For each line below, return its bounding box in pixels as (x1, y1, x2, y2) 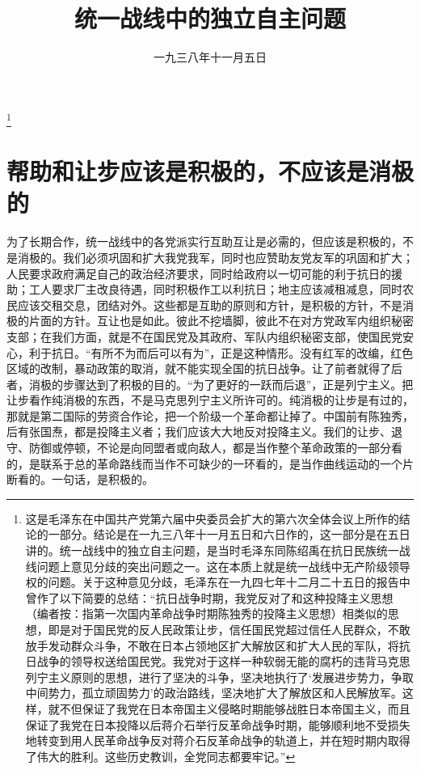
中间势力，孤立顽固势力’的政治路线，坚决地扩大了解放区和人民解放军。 (25, 684, 402, 701)
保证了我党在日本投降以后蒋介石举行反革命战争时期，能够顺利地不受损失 (25, 716, 410, 733)
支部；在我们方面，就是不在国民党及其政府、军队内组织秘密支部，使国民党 (6, 328, 402, 345)
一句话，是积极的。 (51, 471, 154, 488)
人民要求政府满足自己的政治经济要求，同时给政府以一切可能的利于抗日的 (6, 264, 391, 281)
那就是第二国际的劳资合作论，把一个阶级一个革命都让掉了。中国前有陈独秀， (6, 407, 414, 424)
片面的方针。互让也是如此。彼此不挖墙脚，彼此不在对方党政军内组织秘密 (28, 312, 414, 329)
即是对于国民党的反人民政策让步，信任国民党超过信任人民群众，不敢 (48, 621, 410, 638)
